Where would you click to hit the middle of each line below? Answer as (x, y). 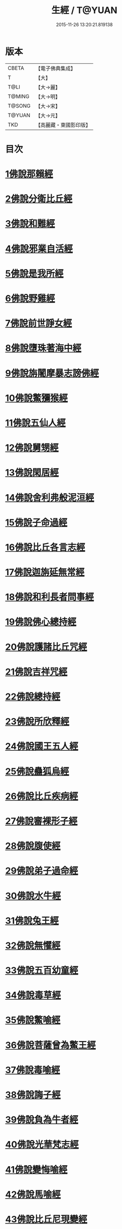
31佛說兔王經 (32, 920)
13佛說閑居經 (32, 473)
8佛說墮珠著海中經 (43, 348)
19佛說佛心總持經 (41, 622)
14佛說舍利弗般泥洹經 (50, 498)
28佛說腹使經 (33, 846)
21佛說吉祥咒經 (36, 672)
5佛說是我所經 (34, 273)
